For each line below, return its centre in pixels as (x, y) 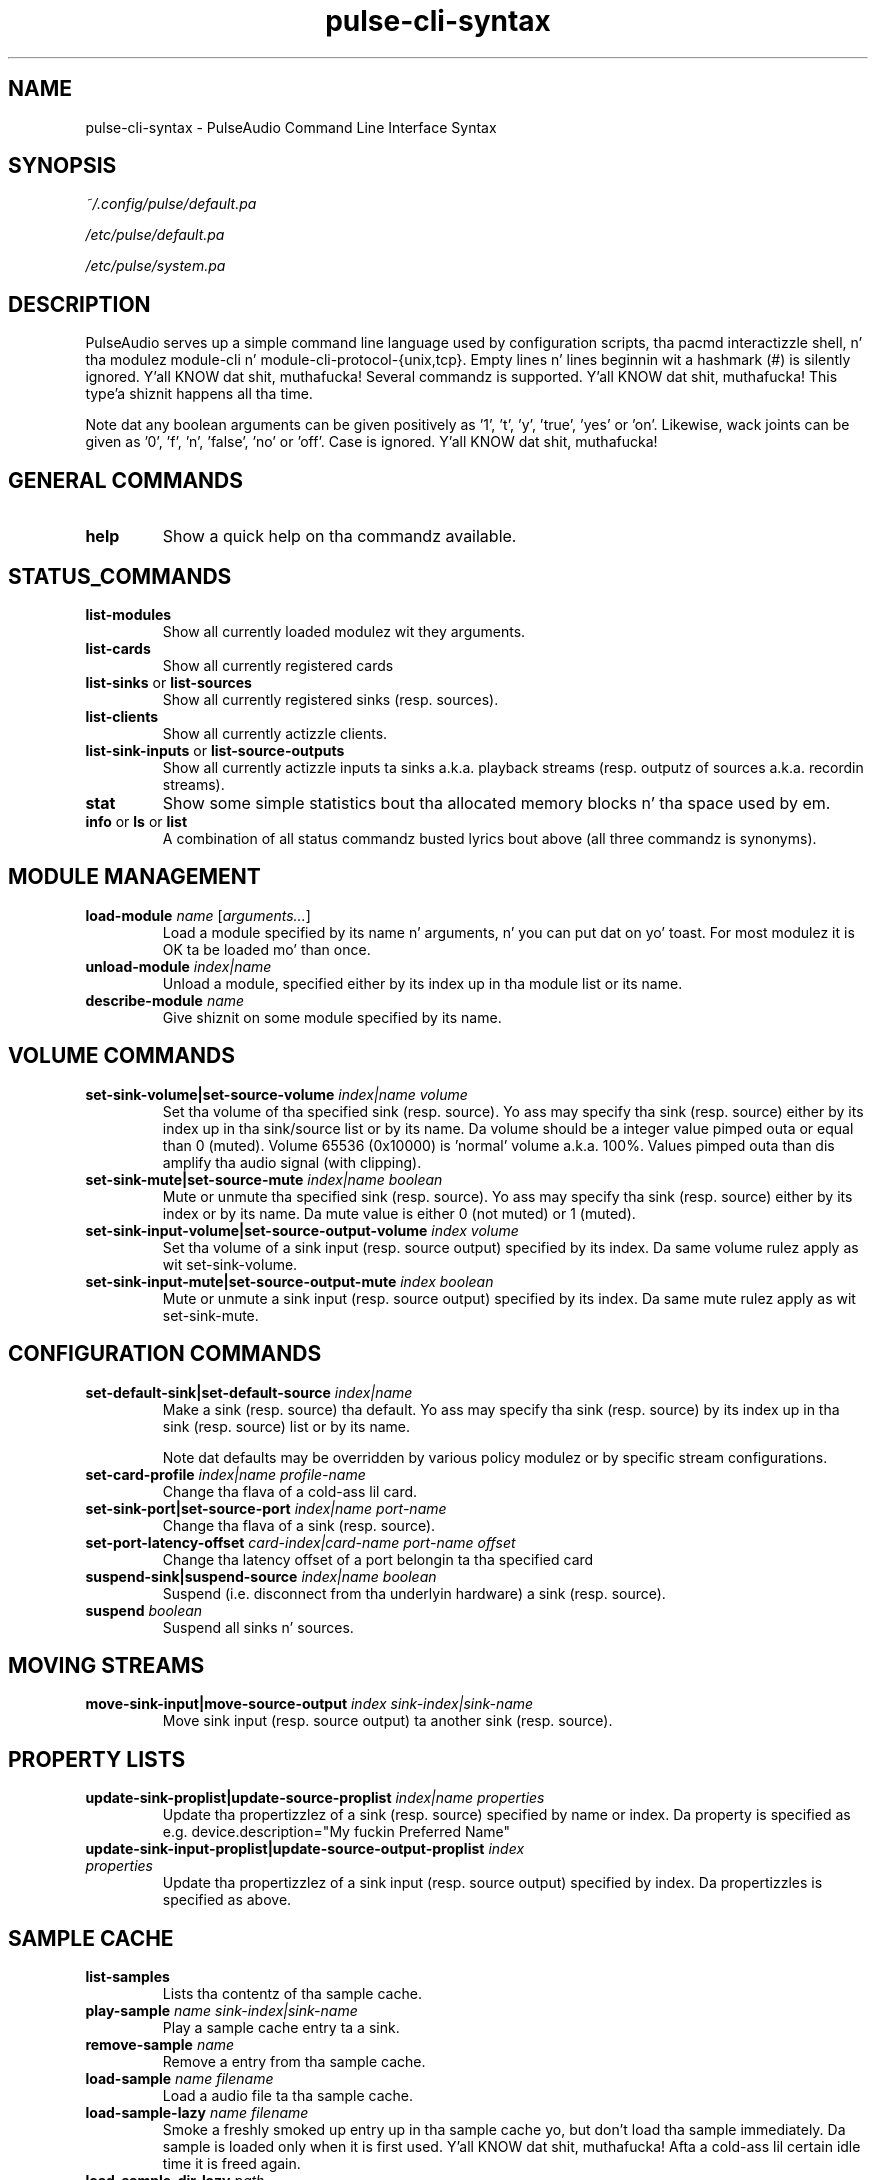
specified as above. (227, 1900)
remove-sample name (160, 2045)
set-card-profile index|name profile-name (225, 1474)
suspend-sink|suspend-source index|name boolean (261, 1576)
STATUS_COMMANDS (120, 576)
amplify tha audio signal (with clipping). (292, 1162)
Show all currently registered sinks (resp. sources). (330, 699)
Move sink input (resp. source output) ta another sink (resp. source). (387, 1721)
